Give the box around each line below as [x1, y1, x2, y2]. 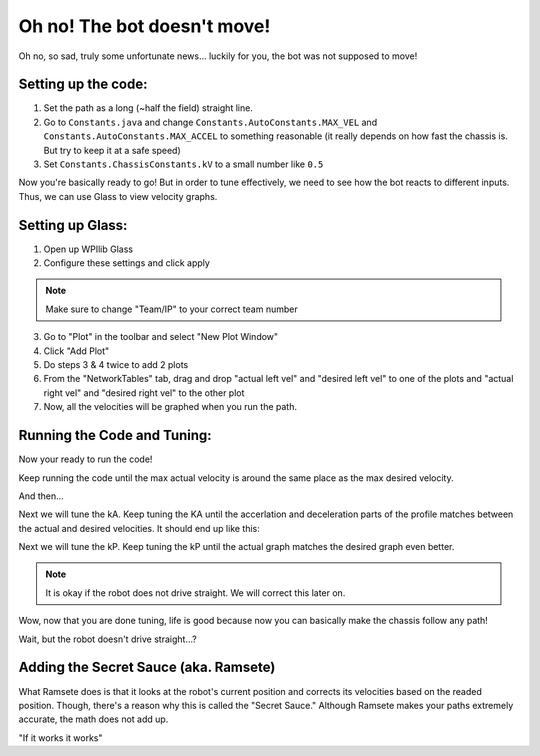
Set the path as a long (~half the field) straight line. [43, 102, 254, 114]
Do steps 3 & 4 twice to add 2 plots [43, 359, 189, 371]
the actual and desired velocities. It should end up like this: [18, 522, 260, 534]
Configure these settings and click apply [43, 257, 210, 269]
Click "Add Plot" [43, 345, 110, 357]
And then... [18, 490, 64, 502]
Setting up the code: [18, 76, 149, 93]
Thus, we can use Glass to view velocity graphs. [18, 190, 218, 202]
